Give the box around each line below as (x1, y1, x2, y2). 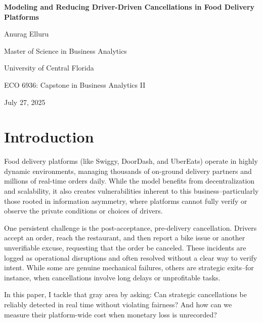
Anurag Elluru (4, 28, 49, 39)
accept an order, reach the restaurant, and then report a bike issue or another (4, 232, 245, 243)
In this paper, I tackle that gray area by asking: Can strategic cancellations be (4, 289, 247, 300)
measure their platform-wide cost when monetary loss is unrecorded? (4, 309, 217, 319)
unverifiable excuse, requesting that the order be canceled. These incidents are (4, 242, 246, 253)
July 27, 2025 (4, 96, 46, 107)
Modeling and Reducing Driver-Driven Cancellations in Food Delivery (4, 2, 255, 12)
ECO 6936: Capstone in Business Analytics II (4, 79, 146, 90)
